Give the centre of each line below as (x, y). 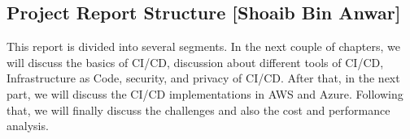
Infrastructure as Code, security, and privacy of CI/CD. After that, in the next (203, 78)
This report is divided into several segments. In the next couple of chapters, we (203, 46)
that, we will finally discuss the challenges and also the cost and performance (198, 110)
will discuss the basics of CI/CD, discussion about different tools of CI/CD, (195, 62)
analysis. (28, 126)
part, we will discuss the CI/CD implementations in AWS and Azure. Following (205, 93)
